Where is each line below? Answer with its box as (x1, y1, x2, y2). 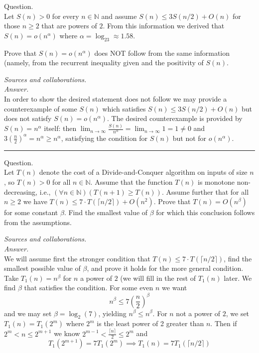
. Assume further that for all (161, 186, 249, 197)
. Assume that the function (90, 177, 173, 187)
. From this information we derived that (103, 20, 225, 31)
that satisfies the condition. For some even (24, 282, 153, 293)
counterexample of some (4, 103, 77, 114)
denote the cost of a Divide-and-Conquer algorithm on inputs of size (39, 167, 248, 177)
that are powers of (41, 20, 97, 31)
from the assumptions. (4, 217, 72, 227)
